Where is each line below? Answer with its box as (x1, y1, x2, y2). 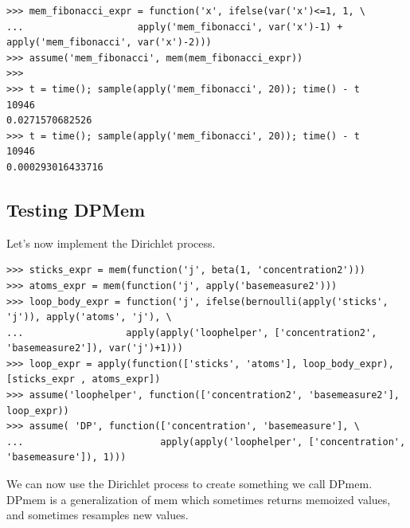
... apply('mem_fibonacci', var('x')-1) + (6, 21, 343, 33)
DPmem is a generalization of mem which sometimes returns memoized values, (6, 491, 391, 507)
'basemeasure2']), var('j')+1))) (6, 342, 183, 354)
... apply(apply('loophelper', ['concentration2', (6, 327, 377, 338)
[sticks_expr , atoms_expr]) (6, 374, 161, 385)
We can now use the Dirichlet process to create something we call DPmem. (6, 475, 373, 492)
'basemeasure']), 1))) (6, 452, 127, 463)
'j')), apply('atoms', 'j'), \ (6, 311, 172, 323)
